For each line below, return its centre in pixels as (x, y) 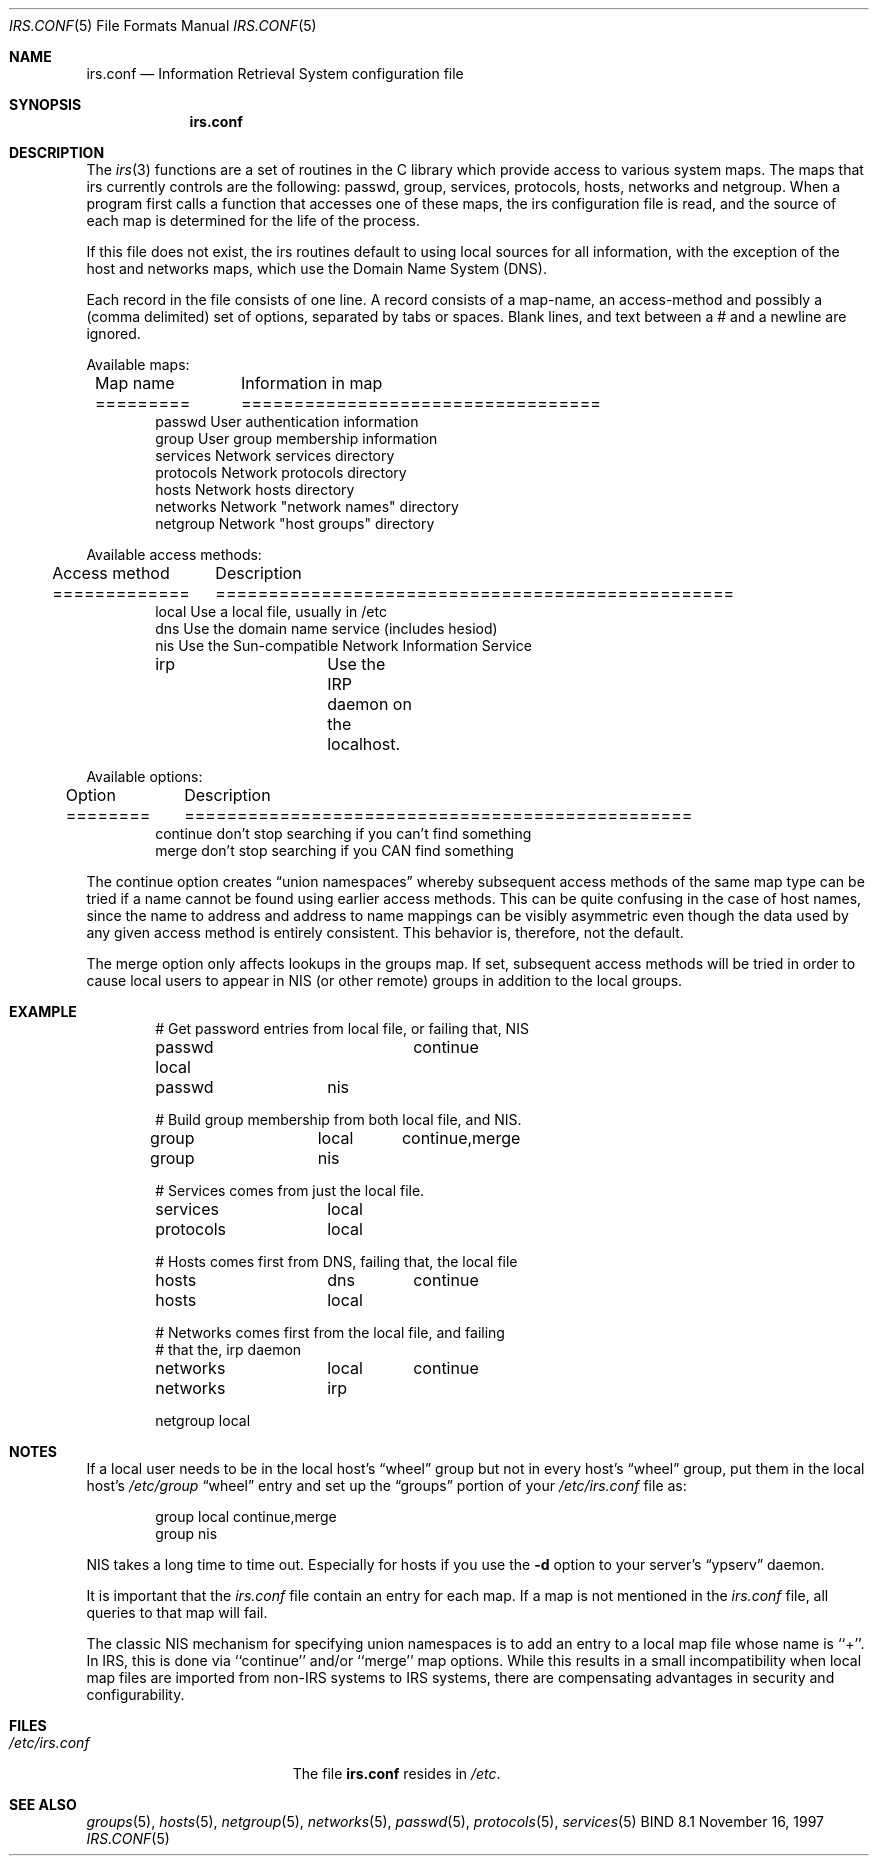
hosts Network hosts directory (255, 489)
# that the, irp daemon (228, 1349)
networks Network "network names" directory (307, 506)
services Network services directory (275, 455)
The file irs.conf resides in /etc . (396, 1773)
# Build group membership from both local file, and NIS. (338, 1119)
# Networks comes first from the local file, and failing (330, 1332)
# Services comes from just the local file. (290, 1190)
